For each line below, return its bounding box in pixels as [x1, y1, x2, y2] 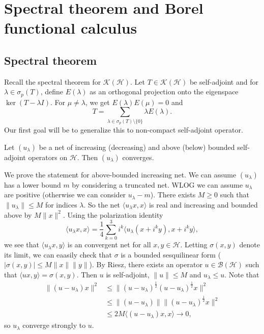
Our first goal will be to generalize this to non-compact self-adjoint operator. [4, 124, 243, 135]
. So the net [83, 199, 121, 210]
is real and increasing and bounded [149, 199, 258, 210]
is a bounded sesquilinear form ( [121, 249, 221, 260]
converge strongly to [22, 320, 86, 330]
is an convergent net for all [67, 239, 151, 250]
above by [4, 209, 32, 220]
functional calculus [4, 17, 137, 38]
